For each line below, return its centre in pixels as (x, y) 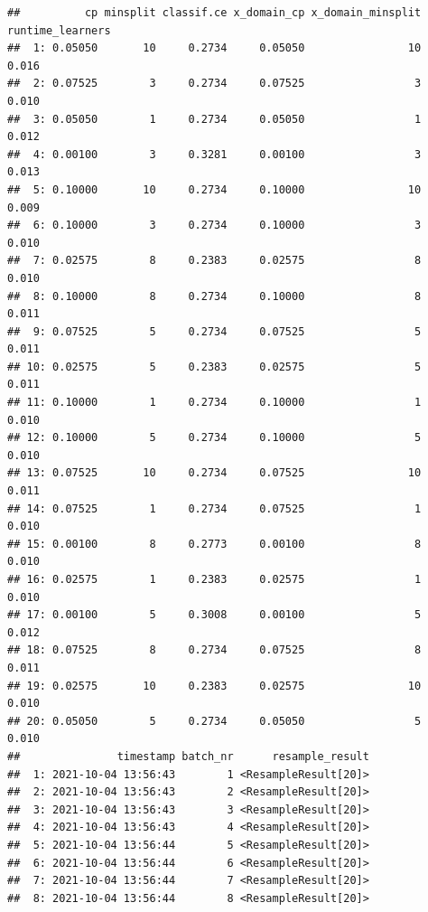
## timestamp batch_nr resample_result (188, 756)
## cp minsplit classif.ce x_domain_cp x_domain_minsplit (214, 13)
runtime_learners (59, 30)
